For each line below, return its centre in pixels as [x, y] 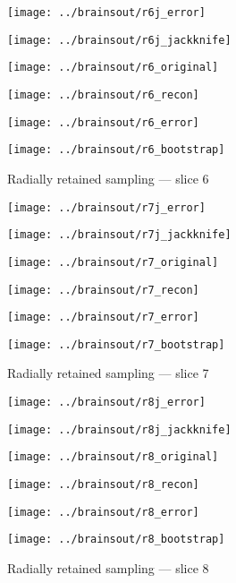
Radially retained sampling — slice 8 [108, 568]
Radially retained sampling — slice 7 [108, 373]
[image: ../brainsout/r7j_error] [106, 207]
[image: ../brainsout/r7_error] [103, 317]
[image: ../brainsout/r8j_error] [106, 403]
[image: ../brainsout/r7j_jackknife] [119, 235]
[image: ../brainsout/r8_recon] [103, 485]
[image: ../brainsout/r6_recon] [103, 94]
